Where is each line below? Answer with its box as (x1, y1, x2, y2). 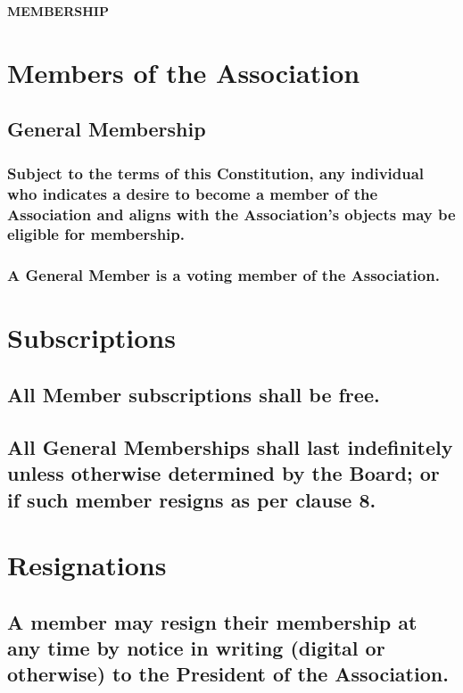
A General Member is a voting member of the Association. (7, 264, 440, 286)
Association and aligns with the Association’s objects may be (7, 202, 456, 225)
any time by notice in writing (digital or (7, 634, 385, 662)
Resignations (7, 547, 167, 583)
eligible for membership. (7, 223, 185, 245)
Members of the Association (7, 54, 360, 90)
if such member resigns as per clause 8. (7, 485, 376, 513)
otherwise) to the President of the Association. (7, 660, 449, 688)
